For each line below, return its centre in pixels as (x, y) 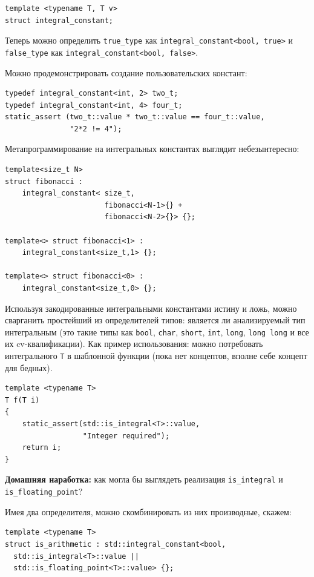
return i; (42, 448)
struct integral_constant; (59, 20)
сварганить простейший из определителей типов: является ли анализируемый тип (155, 320)
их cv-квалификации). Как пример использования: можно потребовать (134, 344)
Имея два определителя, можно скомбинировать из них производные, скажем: (148, 511)
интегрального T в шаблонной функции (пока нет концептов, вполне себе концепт (156, 356)
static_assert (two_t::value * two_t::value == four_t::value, (135, 117)
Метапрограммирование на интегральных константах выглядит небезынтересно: (152, 149)
